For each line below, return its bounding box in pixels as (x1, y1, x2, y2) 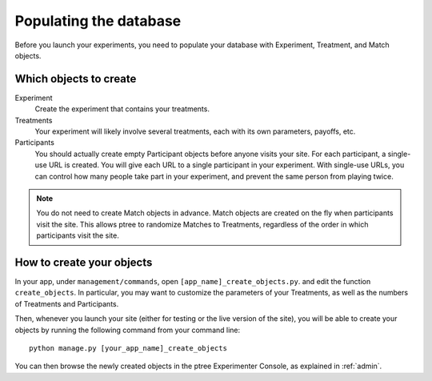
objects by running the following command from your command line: (14, 325, 241, 335)
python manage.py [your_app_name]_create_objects (29, 344, 228, 352)
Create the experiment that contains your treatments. (34, 104, 210, 114)
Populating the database (14, 12, 182, 30)
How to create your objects (14, 255, 153, 269)
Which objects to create (14, 72, 137, 86)
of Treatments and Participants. (14, 299, 119, 308)
